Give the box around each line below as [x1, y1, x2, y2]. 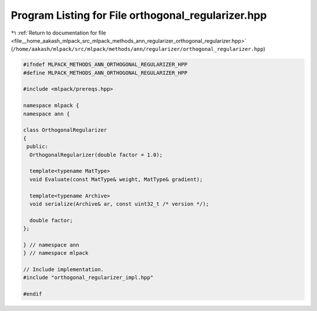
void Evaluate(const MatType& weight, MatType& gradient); [29, 176, 203, 183]
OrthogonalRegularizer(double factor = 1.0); [29, 151, 163, 158]
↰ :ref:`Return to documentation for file [11, 29, 106, 36]
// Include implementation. [23, 266, 104, 273]
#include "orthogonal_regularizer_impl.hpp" [23, 274, 154, 281]
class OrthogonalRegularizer [23, 127, 107, 134]
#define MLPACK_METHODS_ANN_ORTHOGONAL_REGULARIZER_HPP [23, 69, 188, 76]
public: [26, 143, 49, 150]
